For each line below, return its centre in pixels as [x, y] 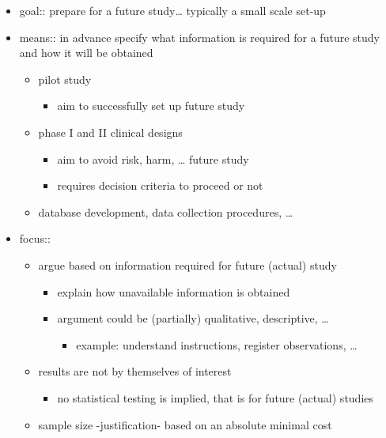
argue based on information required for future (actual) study [187, 264]
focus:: [35, 238]
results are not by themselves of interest [135, 371]
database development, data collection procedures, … [166, 211]
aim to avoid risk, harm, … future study [153, 159]
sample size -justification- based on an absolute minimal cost [185, 424]
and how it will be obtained [86, 53]
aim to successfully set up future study [151, 106]
